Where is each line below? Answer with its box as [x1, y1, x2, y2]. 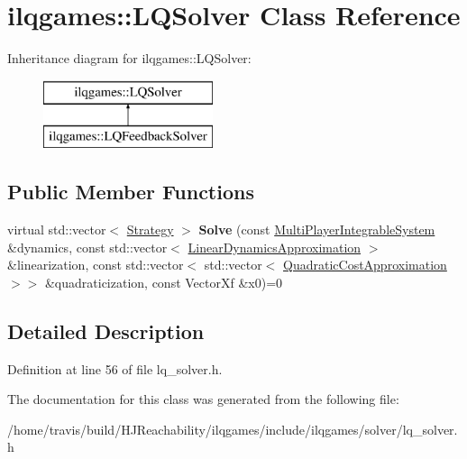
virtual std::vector [7, 219, 106, 238]
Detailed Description [7, 317, 205, 344]
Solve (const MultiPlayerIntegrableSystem [198, 219, 435, 238]
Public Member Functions [7, 178, 254, 206]
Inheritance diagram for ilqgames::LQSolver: [7, 49, 252, 68]
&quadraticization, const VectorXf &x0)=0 [44, 272, 283, 291]
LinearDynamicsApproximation [188, 237, 362, 256]
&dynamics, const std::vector [7, 237, 168, 256]
